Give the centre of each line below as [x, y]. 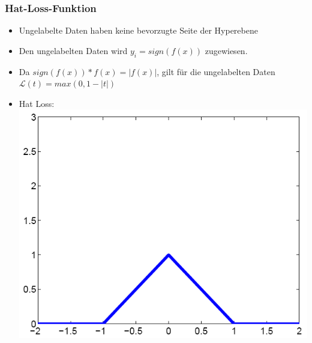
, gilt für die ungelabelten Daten [216, 71]
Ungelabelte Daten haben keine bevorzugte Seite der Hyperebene [138, 30]
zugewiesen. [226, 50]
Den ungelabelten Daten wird [73, 50]
